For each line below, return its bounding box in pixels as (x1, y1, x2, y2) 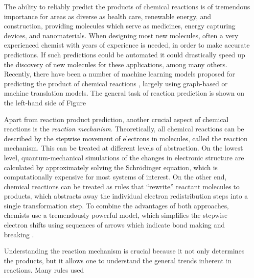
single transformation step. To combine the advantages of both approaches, (4, 200, 229, 210)
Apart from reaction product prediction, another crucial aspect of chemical (4, 114, 229, 124)
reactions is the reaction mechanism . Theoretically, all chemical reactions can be (4, 124, 244, 134)
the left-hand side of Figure (4, 97, 86, 107)
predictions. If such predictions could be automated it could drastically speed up (4, 49, 245, 59)
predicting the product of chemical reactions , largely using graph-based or (4, 78, 228, 88)
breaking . (4, 229, 34, 239)
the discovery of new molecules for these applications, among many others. (4, 59, 228, 69)
